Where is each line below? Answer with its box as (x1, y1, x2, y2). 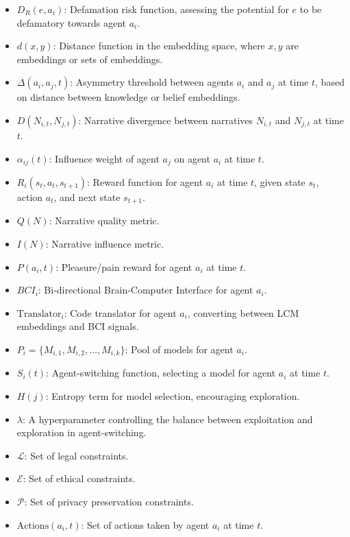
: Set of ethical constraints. (23, 471, 136, 486)
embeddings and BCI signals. (16, 319, 139, 333)
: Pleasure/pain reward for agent (55, 259, 192, 274)
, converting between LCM (187, 305, 299, 320)
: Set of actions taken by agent (81, 517, 210, 532)
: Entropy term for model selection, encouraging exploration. (45, 389, 300, 403)
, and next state (53, 190, 121, 204)
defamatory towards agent (16, 15, 127, 29)
